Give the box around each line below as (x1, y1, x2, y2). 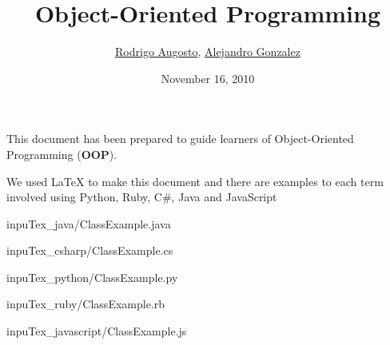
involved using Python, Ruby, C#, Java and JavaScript (6, 188, 277, 205)
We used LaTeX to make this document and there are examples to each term (6, 172, 384, 189)
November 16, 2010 (161, 69, 255, 86)
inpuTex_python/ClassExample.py (6, 268, 178, 285)
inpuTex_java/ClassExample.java (6, 215, 171, 232)
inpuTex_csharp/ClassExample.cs (6, 242, 173, 259)
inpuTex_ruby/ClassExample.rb (6, 295, 165, 312)
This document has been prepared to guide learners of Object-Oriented (6, 130, 354, 147)
